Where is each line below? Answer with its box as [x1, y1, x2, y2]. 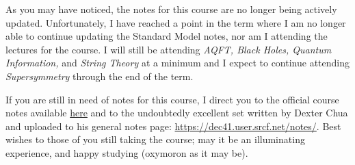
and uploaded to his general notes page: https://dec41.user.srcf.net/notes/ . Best [5, 118, 341, 133]
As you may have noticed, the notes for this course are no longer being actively [5, 2, 337, 16]
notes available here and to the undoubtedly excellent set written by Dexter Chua [5, 105, 348, 120]
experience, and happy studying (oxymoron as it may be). [5, 145, 248, 160]
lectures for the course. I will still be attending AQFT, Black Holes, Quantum [5, 42, 332, 56]
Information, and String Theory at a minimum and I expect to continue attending [5, 55, 350, 70]
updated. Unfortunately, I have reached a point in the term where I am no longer [5, 15, 346, 29]
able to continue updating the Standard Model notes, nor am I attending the [5, 29, 328, 43]
